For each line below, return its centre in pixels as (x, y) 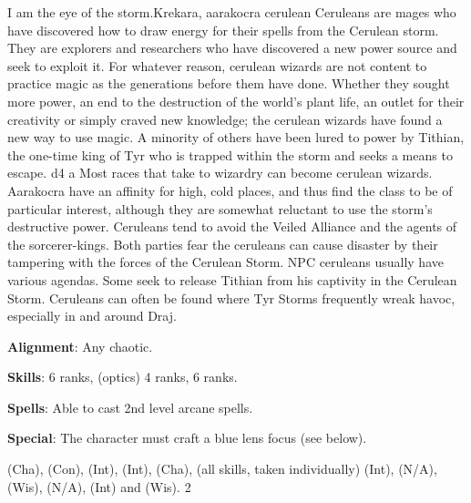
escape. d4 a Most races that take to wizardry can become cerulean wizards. (220, 173)
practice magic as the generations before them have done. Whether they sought (229, 83)
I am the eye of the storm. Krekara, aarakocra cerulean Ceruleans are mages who (232, 12)
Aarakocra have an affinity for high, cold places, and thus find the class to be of (230, 190)
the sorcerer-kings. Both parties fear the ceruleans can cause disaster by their (223, 244)
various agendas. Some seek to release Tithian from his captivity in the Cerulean (232, 279)
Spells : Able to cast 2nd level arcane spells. (130, 407)
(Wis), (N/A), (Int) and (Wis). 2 (99, 486)
